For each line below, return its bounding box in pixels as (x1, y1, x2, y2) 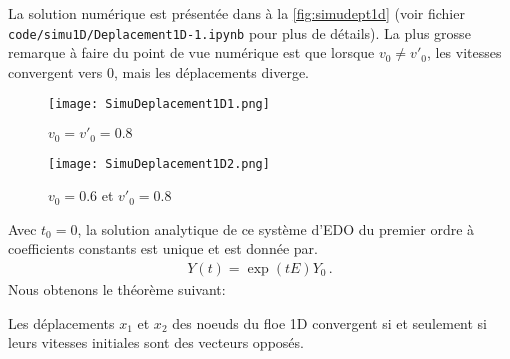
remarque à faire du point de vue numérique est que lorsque (8, 42, 375, 63)
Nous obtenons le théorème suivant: (8, 279, 226, 300)
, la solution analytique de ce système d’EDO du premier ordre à (77, 218, 475, 239)
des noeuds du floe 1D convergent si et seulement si (172, 312, 488, 333)
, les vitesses (426, 42, 502, 63)
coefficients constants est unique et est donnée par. (8, 238, 318, 259)
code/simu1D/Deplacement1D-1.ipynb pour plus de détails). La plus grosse (8, 22, 471, 43)
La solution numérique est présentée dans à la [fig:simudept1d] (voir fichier (8, 3, 465, 23)
